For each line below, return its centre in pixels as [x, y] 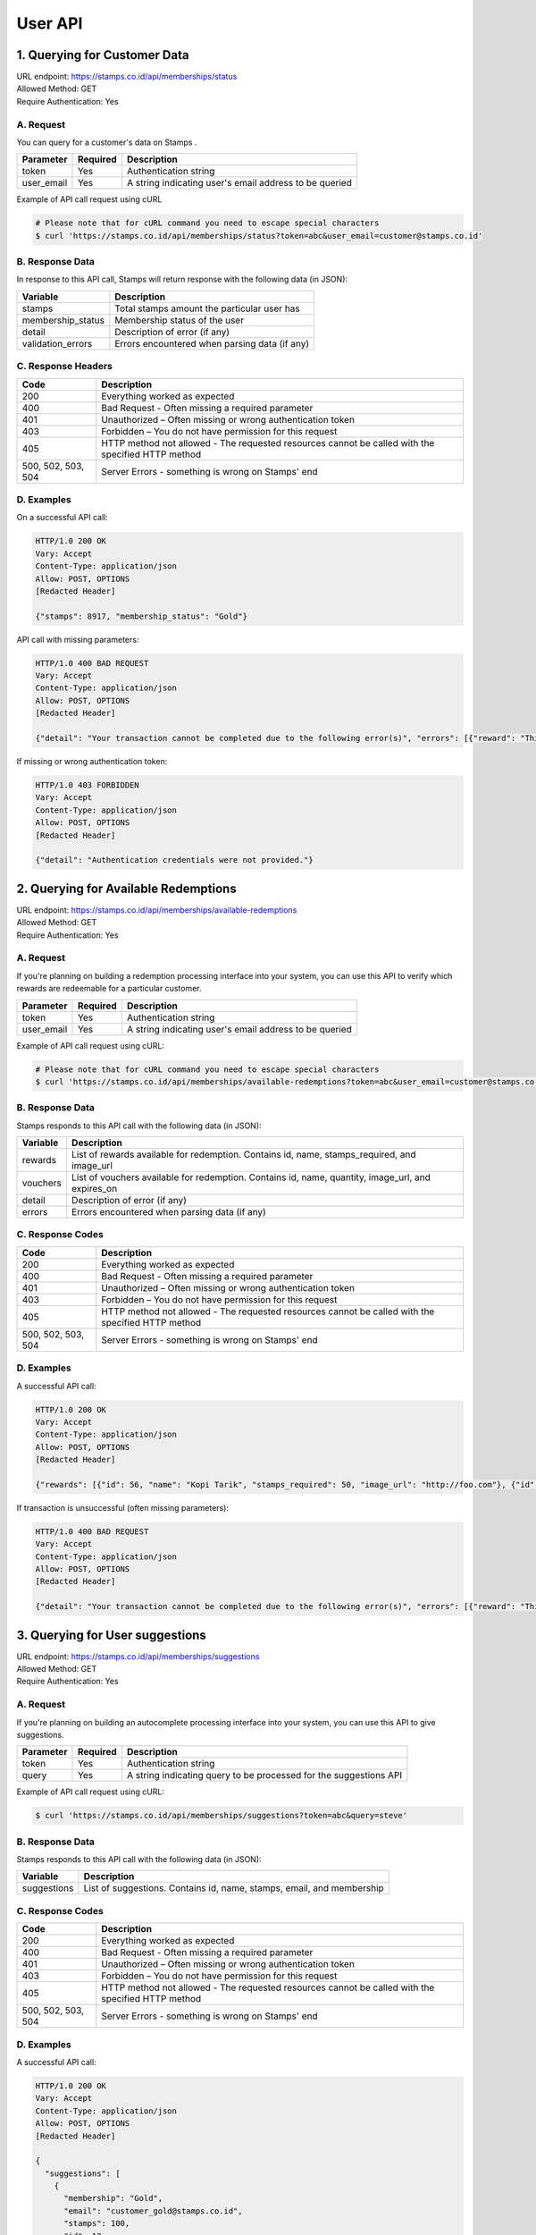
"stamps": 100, [97, 2223]
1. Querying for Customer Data [103, 55]
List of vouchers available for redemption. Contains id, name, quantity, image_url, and [251, 1177]
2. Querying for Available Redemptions [126, 888]
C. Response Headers [65, 367]
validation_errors [57, 343]
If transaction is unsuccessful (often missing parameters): [123, 1507]
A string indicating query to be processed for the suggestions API [264, 1775]
